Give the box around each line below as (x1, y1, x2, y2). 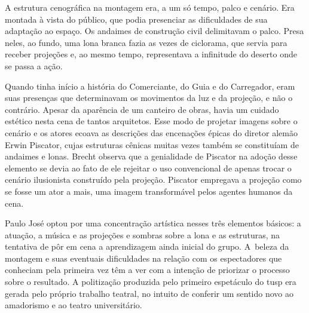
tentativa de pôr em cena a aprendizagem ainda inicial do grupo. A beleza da (5, 240, 289, 253)
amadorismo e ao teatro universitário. (5, 299, 142, 311)
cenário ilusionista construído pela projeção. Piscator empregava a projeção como (5, 173, 302, 186)
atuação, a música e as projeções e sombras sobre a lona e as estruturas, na (5, 228, 280, 241)
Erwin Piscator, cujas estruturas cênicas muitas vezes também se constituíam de (5, 138, 299, 151)
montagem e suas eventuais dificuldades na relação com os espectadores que (5, 251, 282, 264)
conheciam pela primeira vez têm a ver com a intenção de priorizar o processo (5, 263, 290, 276)
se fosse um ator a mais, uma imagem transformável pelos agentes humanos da (5, 185, 293, 197)
